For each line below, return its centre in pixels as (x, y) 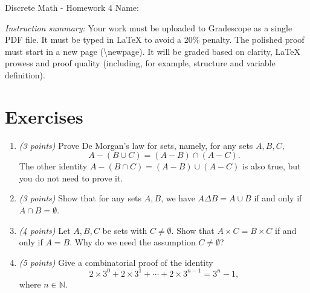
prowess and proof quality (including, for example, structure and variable (140, 63)
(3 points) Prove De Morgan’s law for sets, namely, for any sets (136, 145)
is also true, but (271, 166)
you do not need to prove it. (71, 178)
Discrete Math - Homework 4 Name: (72, 7)
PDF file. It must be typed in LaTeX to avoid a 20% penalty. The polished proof (155, 39)
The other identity (53, 166)
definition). (25, 74)
